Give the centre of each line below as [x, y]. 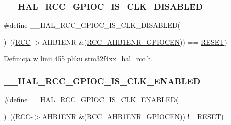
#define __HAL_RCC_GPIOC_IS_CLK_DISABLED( [92, 25]
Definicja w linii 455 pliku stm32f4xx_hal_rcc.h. [79, 59]
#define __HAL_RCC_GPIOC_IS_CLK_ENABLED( [91, 99]
